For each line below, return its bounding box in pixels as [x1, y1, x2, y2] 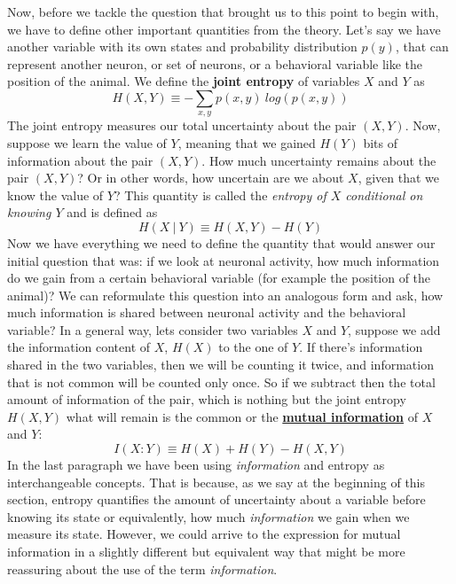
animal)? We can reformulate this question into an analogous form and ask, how [7, 285, 444, 304]
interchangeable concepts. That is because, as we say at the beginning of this [7, 472, 426, 491]
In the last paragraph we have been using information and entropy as [7, 456, 385, 474]
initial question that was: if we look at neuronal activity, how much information [7, 251, 440, 269]
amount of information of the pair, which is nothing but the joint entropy [7, 390, 406, 409]
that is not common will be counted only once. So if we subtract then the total [7, 372, 436, 391]
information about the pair [7, 151, 153, 169]
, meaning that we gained [177, 133, 316, 152]
